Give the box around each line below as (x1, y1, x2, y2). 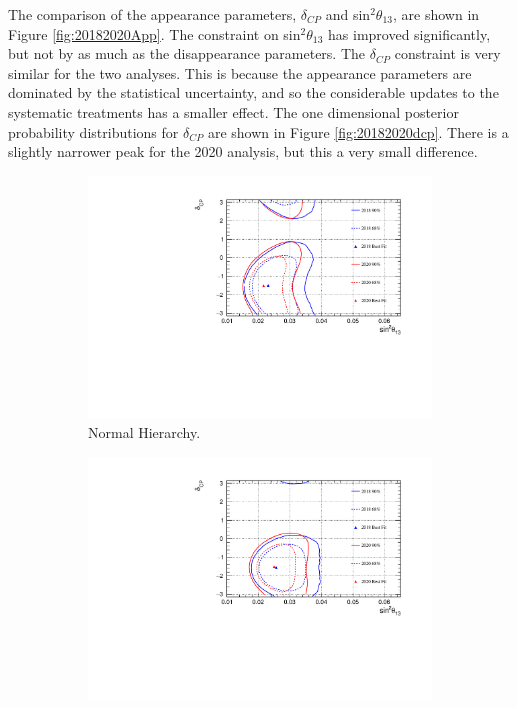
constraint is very (394, 43, 501, 64)
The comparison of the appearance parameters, (8, 4, 297, 24)
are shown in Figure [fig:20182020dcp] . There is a (207, 121, 509, 142)
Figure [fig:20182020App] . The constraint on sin (8, 23, 301, 44)
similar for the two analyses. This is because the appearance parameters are (8, 62, 472, 83)
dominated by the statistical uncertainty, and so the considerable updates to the (8, 82, 499, 103)
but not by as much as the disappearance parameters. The (8, 43, 366, 64)
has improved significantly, (328, 23, 491, 44)
